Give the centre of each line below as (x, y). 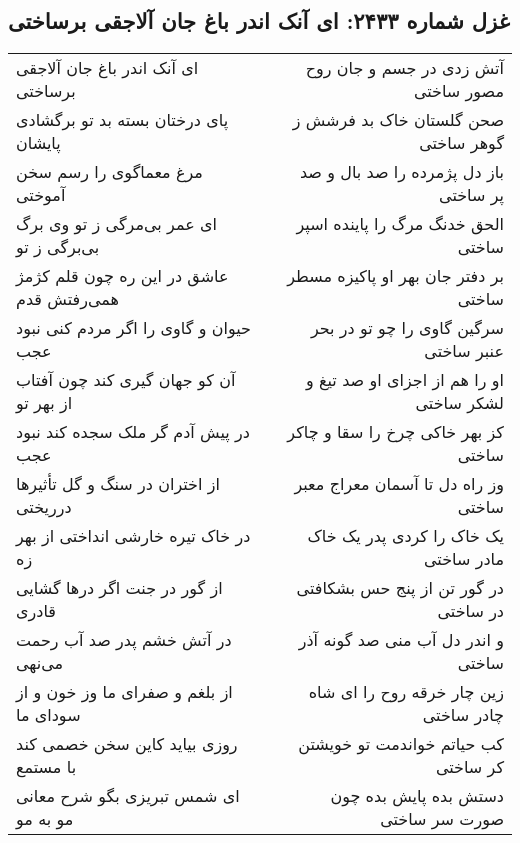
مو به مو (45, 819)
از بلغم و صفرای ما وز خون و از (124, 692)
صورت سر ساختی (442, 819)
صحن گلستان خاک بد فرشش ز (398, 120)
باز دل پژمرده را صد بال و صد (401, 172)
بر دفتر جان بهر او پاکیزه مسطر (395, 276)
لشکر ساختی (459, 403)
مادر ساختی (464, 559)
